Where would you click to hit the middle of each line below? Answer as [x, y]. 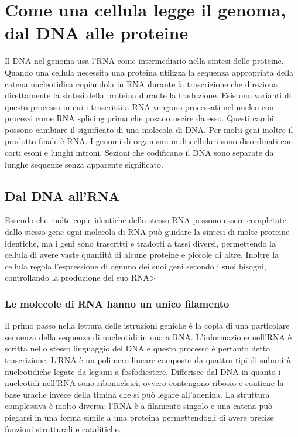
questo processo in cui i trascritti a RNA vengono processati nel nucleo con [139, 106]
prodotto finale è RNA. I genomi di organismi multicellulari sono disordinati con [149, 141]
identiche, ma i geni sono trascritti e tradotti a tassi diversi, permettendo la [140, 243]
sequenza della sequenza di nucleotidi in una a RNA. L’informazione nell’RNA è [148, 337]
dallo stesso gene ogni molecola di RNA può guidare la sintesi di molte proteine [147, 232]
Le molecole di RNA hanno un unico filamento [117, 303]
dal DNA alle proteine [97, 33]
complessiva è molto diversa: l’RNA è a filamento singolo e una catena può [139, 406]
